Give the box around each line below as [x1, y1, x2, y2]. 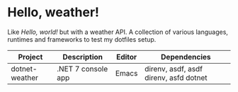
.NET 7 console [56, 64, 108, 74]
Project [18, 52, 43, 62]
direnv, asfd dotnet [144, 72, 208, 82]
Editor [115, 52, 137, 62]
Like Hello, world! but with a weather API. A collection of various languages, [7, 28, 229, 36]
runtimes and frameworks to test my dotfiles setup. [7, 35, 157, 43]
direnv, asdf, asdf [144, 64, 203, 74]
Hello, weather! [7, 4, 99, 21]
